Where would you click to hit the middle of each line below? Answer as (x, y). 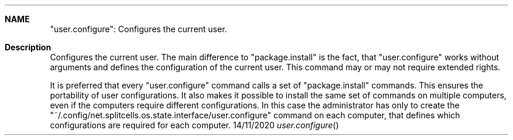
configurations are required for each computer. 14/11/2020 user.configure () (194, 125)
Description (28, 47)
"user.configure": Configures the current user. (138, 29)
